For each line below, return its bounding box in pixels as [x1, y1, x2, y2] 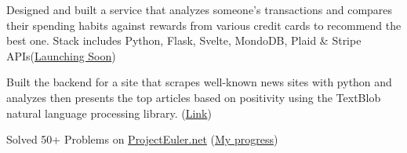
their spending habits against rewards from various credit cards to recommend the [6, 16, 402, 33]
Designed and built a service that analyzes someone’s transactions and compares [6, 2, 393, 17]
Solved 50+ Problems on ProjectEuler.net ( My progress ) [6, 131, 278, 148]
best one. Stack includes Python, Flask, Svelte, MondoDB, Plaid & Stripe [6, 32, 362, 49]
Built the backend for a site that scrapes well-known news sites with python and [6, 74, 392, 90]
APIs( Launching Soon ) [6, 47, 116, 64]
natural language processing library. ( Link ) [6, 104, 212, 121]
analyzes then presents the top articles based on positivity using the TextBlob [6, 89, 381, 105]
